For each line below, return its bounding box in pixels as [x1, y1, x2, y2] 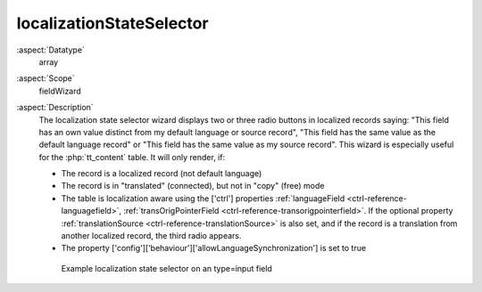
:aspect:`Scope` [16, 73, 75, 84]
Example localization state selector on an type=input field [61, 263, 272, 273]
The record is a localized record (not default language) [61, 168, 262, 179]
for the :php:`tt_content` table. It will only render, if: [38, 151, 226, 162]
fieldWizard [38, 85, 82, 96]
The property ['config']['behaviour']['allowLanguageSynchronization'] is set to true [61, 243, 366, 254]
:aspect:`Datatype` [16, 45, 85, 55]
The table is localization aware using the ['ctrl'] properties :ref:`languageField [61, 192, 345, 204]
